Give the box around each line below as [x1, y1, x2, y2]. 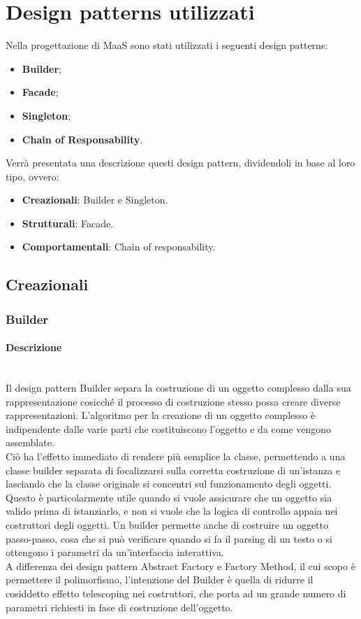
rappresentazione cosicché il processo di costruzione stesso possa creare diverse [6, 394, 341, 408]
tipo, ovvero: [6, 169, 59, 183]
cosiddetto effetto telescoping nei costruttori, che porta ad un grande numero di [6, 585, 346, 600]
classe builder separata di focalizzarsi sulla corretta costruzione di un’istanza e [6, 462, 341, 477]
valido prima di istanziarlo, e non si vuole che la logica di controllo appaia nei [6, 504, 338, 518]
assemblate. [6, 435, 54, 450]
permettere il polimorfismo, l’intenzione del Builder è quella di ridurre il [6, 572, 314, 587]
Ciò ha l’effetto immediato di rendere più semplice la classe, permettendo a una [6, 449, 346, 464]
